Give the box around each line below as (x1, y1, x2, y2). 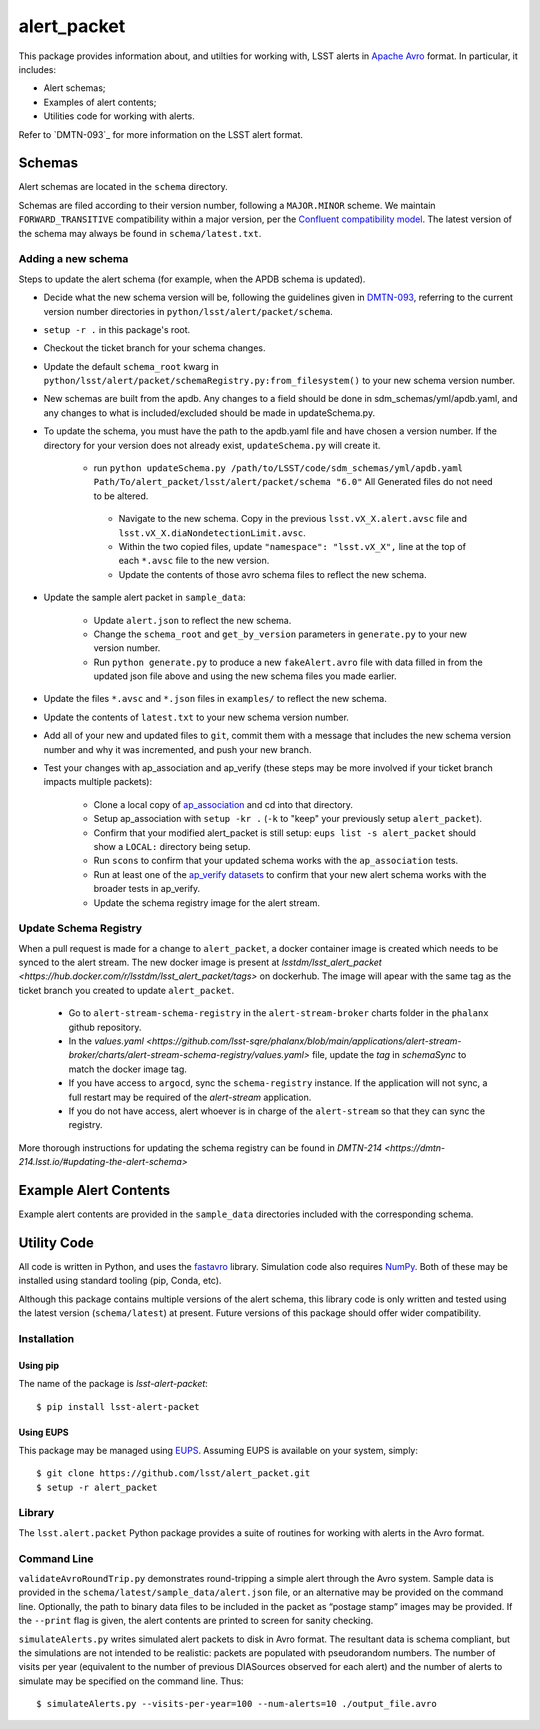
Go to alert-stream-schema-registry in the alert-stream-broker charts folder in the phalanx (68, 1007, 489, 1019)
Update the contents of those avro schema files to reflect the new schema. (118, 568, 427, 580)
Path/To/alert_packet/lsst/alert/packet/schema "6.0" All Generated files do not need (93, 476, 494, 488)
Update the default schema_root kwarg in (43, 360, 219, 372)
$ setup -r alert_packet (36, 1481, 158, 1493)
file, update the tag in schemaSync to (311, 1049, 467, 1061)
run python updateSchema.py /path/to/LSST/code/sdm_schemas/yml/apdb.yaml (93, 462, 464, 474)
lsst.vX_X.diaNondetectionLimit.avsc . (118, 526, 307, 539)
